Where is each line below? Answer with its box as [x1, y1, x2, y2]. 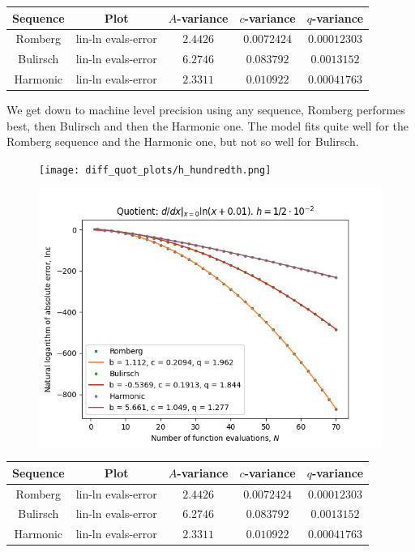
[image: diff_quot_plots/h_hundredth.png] [39, 164, 272, 176]
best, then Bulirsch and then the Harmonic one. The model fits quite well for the [6, 117, 409, 134]
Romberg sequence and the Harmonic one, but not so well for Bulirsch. [6, 133, 359, 150]
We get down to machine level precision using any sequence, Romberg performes [6, 101, 405, 118]
